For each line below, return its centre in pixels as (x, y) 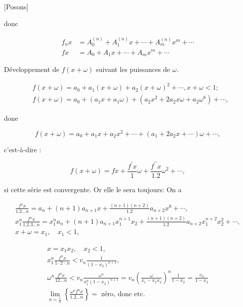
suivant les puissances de (133, 69)
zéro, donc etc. (123, 294)
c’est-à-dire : (23, 149)
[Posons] (16, 6)
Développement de (32, 69)
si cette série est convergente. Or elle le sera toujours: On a (93, 189)
